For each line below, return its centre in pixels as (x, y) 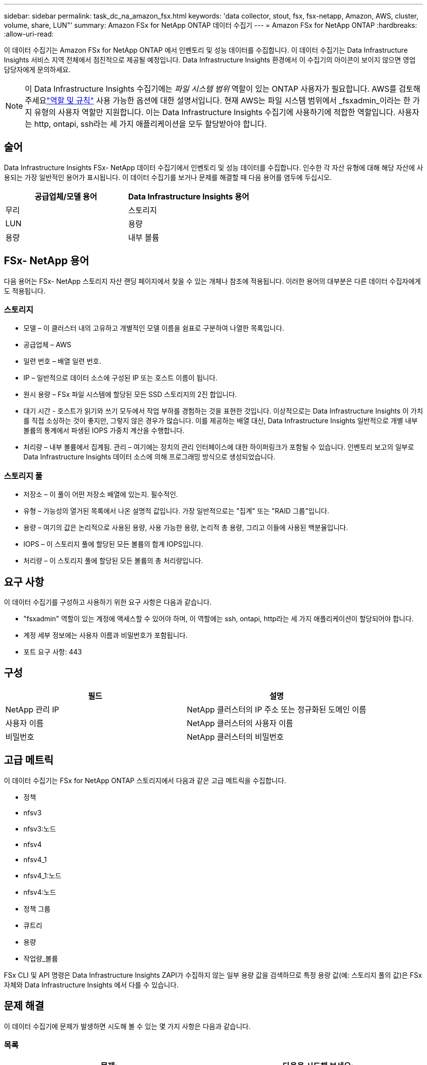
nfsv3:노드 (40, 828)
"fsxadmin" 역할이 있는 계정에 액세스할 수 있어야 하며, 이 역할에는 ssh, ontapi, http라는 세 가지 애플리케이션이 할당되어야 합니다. (219, 619)
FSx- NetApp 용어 (47, 261)
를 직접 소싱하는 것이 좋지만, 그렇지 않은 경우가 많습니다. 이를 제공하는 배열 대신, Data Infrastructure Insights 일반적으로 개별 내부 (221, 421)
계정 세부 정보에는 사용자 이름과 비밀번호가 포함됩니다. (106, 635)
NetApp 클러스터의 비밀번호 (235, 737)
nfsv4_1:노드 (42, 875)
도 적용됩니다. (25, 291)
